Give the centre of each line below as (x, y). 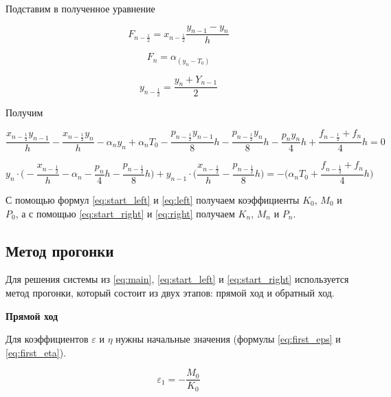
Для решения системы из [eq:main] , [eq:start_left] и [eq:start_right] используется (177, 279)
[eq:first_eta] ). (36, 352)
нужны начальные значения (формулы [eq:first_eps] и (228, 339)
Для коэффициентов (47, 339)
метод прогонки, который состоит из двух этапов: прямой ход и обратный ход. (170, 292)
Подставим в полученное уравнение (80, 8)
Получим (24, 112)
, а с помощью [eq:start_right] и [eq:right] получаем (125, 213)
